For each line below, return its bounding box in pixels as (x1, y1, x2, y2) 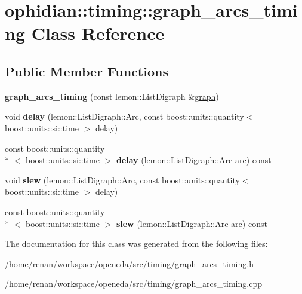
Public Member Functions (5, 62, 168, 80)
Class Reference (31, 21, 165, 45)
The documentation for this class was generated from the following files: (5, 237, 268, 250)
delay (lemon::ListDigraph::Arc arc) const (116, 154, 272, 166)
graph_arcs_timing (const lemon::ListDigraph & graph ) (5, 90, 219, 102)
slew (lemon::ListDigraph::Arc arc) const (116, 217, 267, 229)
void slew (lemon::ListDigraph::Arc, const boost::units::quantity (5, 173, 240, 186)
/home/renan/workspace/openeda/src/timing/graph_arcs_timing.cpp (5, 277, 262, 290)
